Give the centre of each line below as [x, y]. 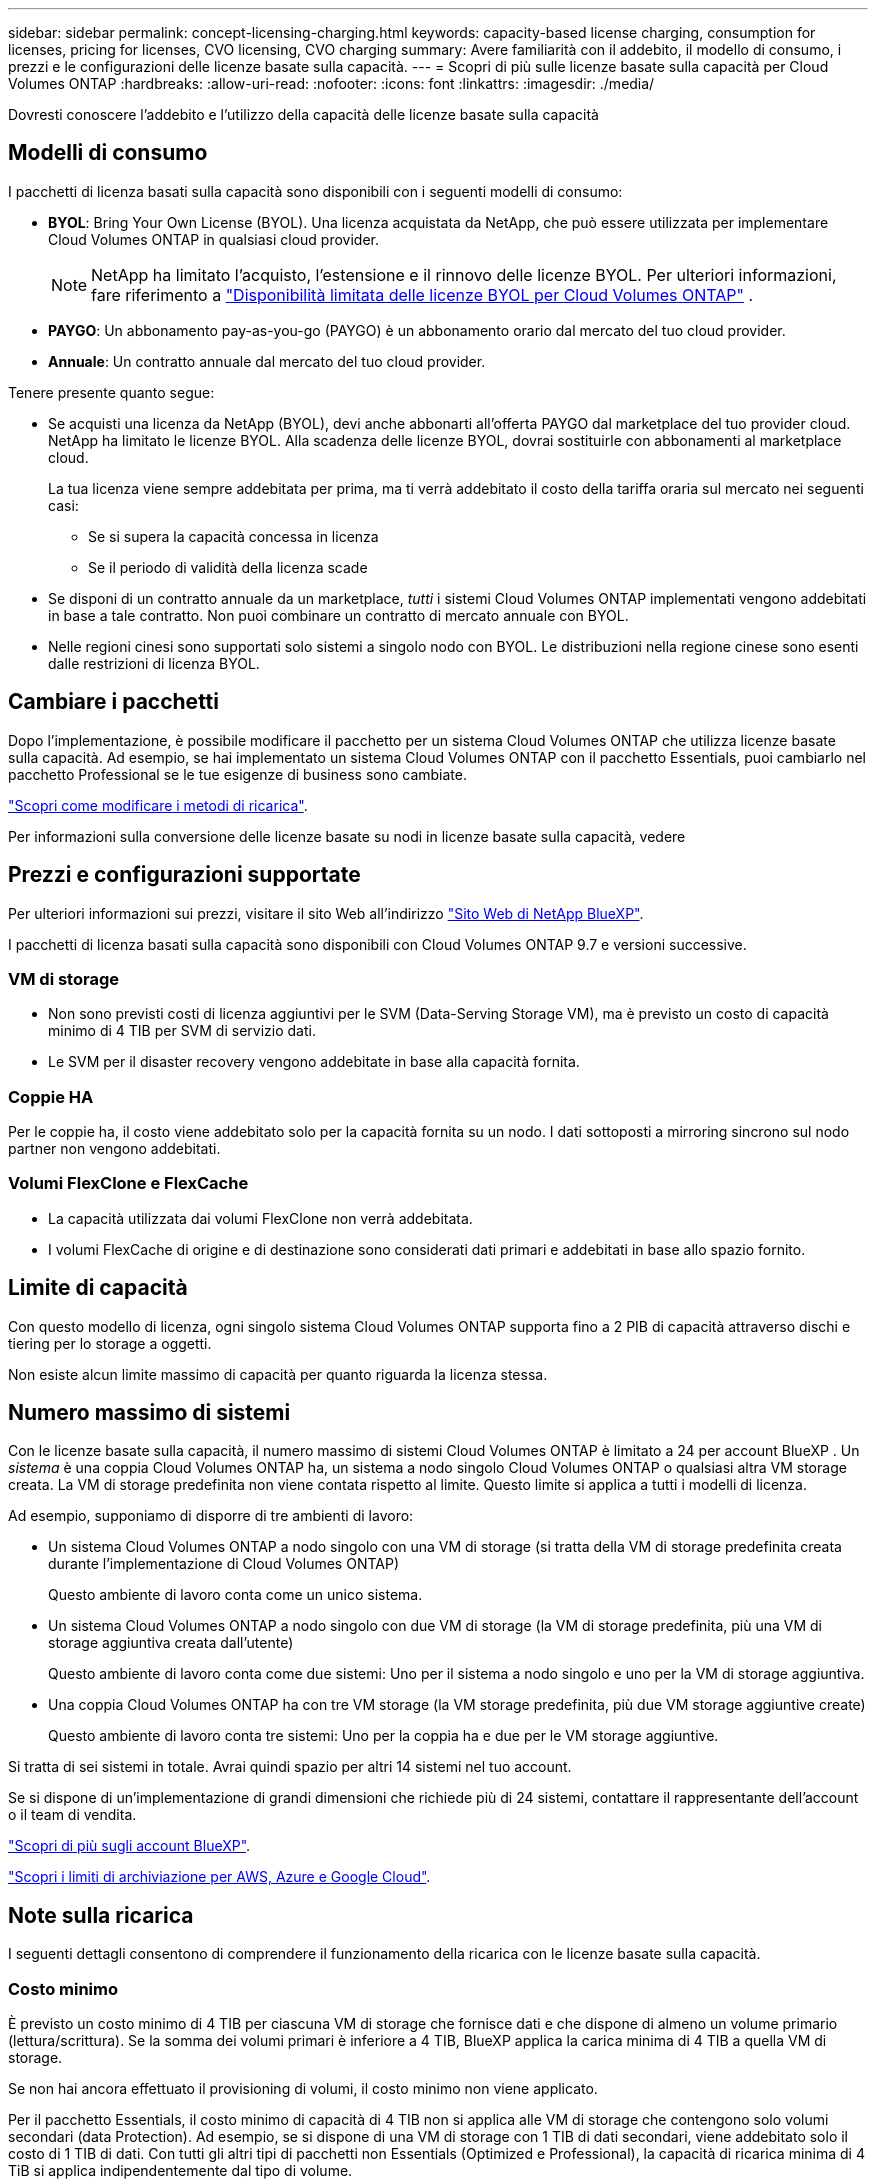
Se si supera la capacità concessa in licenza [233, 536]
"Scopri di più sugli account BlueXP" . [129, 1846]
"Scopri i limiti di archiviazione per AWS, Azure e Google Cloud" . [219, 1877]
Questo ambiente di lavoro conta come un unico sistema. [235, 1595]
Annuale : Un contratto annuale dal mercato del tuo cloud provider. [267, 361]
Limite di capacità [98, 1288]
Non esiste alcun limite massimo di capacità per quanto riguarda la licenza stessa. [278, 1374]
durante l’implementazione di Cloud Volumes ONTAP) [223, 1564]
